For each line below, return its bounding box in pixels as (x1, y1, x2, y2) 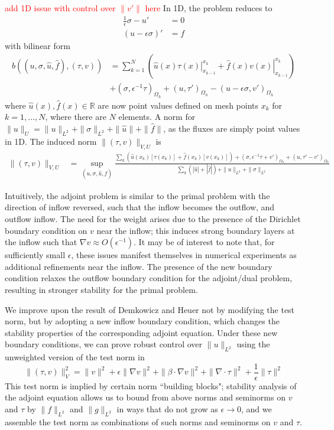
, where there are (45, 110, 106, 123)
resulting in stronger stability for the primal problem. (5, 284, 198, 296)
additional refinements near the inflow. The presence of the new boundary (5, 260, 273, 272)
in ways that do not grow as (116, 403, 218, 415)
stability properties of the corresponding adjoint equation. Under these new (5, 326, 278, 338)
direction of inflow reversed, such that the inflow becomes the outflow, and (5, 201, 275, 213)
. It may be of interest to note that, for (134, 236, 275, 248)
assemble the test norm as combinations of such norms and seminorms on (5, 415, 271, 428)
